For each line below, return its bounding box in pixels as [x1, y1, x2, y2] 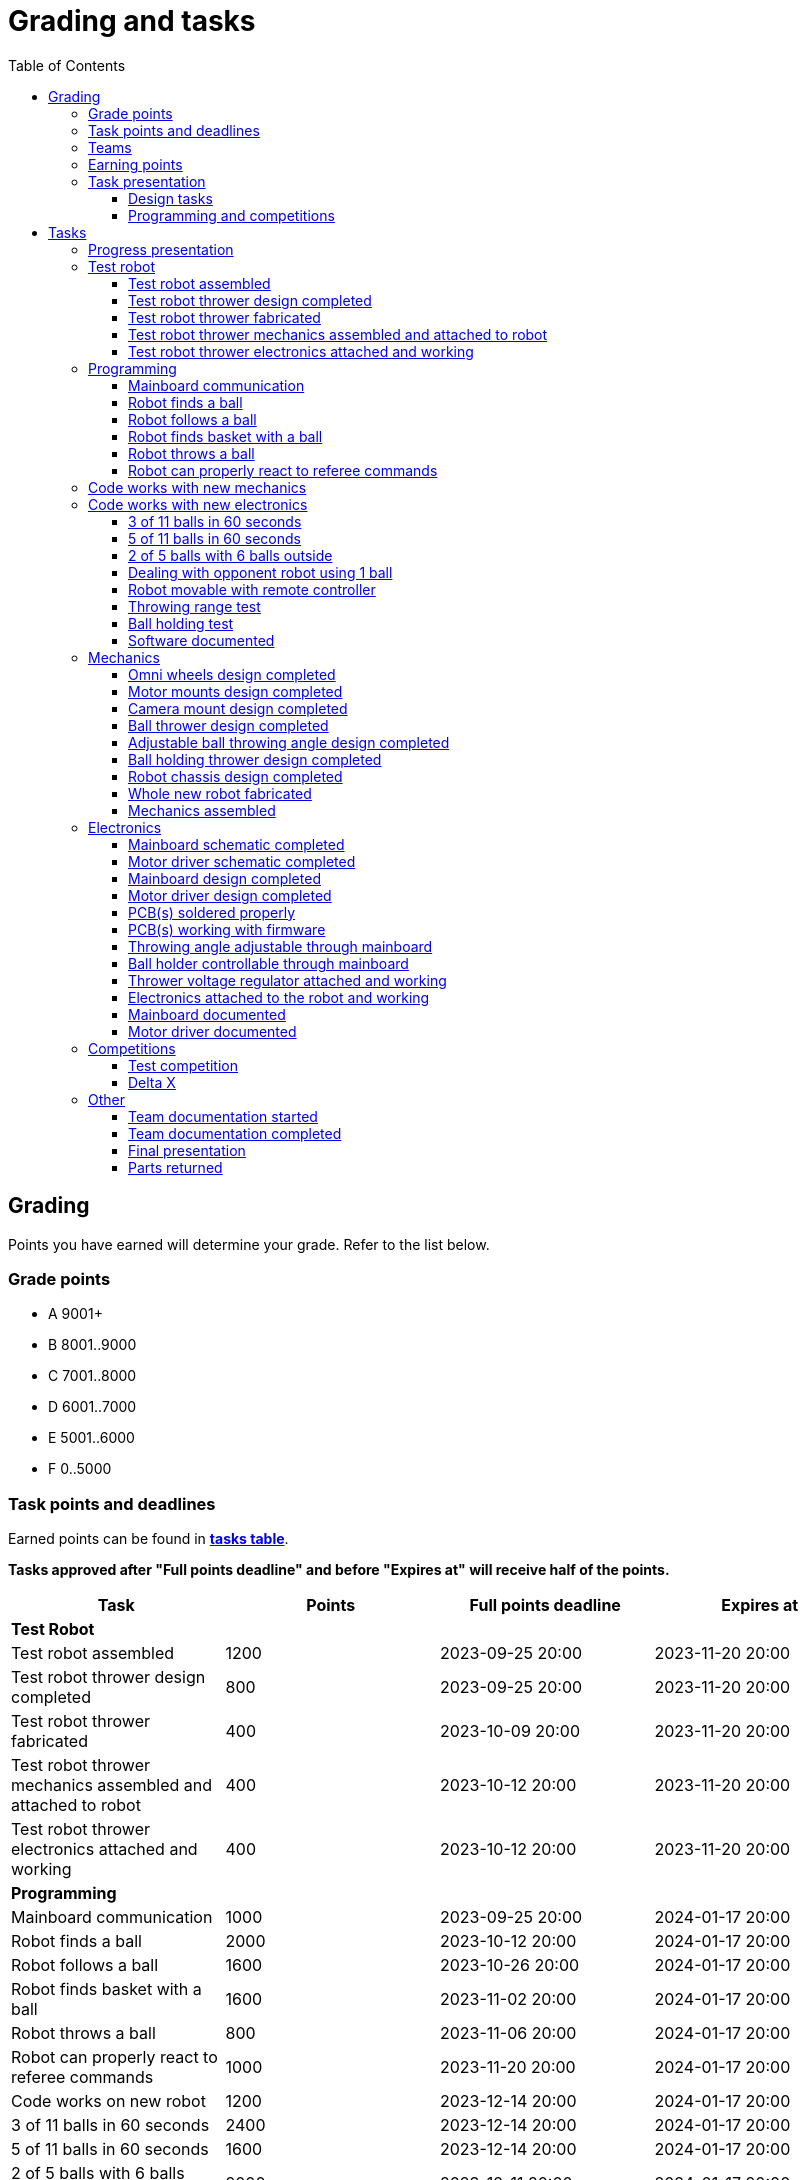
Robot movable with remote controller [128, 580, 376, 598]
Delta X [128, 1073, 176, 1091]
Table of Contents [8, 56, 126, 74]
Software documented [128, 631, 275, 649]
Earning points [88, 155, 183, 173]
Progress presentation [88, 240, 234, 258]
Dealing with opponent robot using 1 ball [128, 563, 393, 581]
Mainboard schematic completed [128, 835, 345, 853]
